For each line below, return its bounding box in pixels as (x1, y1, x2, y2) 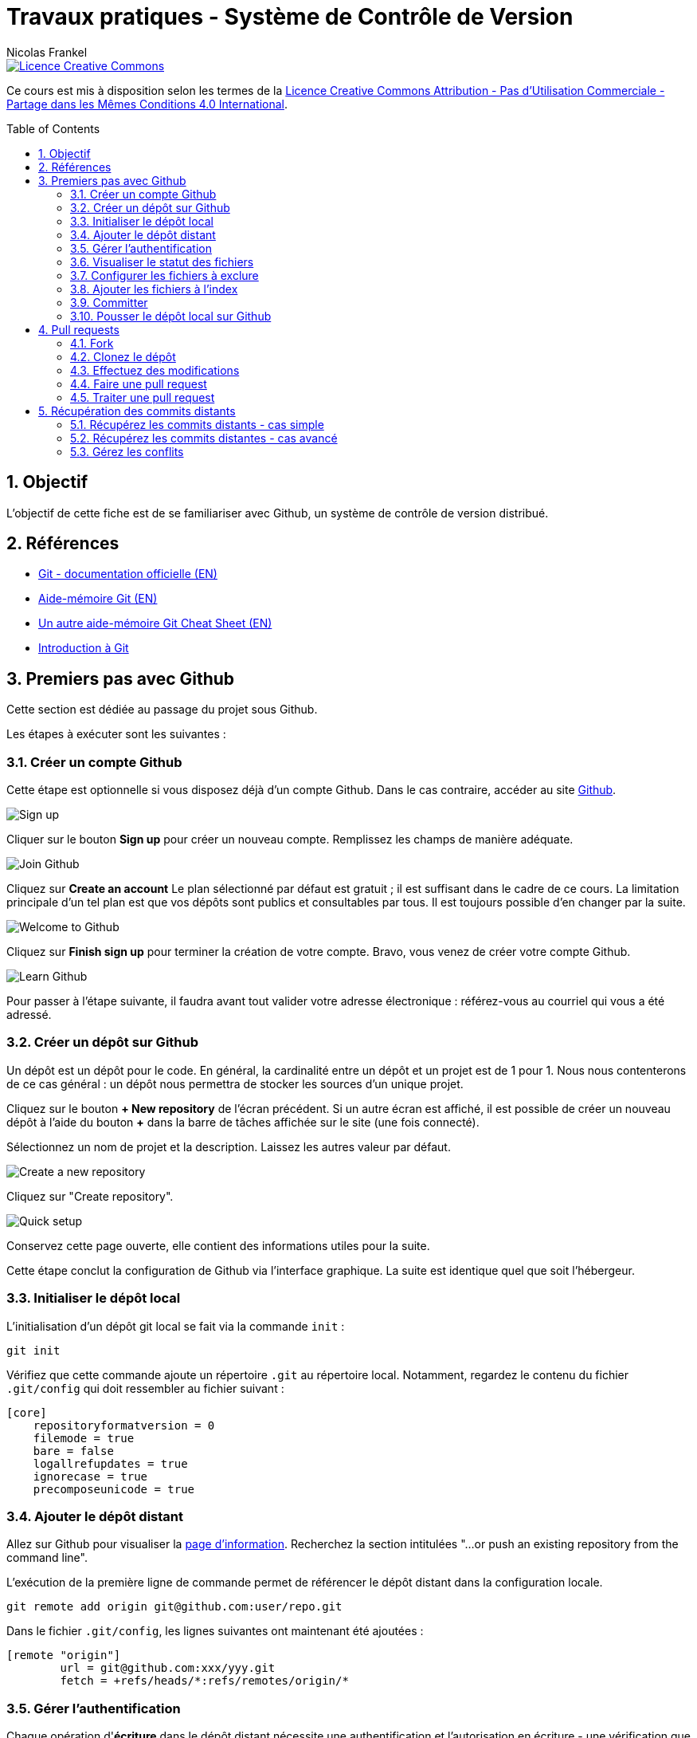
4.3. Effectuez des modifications (70, 363, 240, 377)
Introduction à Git (38, 641, 129, 655)
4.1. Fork (70, 336, 114, 350)
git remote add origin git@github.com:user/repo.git (6, 1600, 343, 1614)
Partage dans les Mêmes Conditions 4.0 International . (6, 96, 288, 111)
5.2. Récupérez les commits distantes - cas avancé (70, 431, 338, 445)
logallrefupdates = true (33, 1457, 188, 1470)
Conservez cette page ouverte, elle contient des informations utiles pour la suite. (6, 1238, 430, 1252)
